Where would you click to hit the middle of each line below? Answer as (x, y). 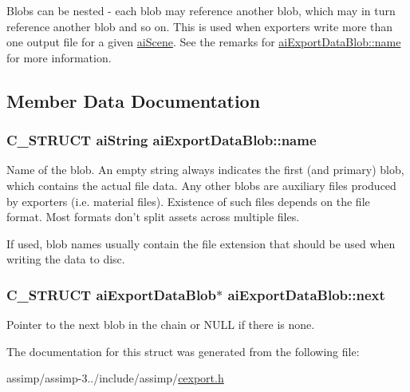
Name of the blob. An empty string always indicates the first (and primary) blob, (205, 170)
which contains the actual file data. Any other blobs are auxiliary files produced (201, 185)
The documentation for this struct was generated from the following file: (183, 351)
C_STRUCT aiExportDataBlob (111, 294)
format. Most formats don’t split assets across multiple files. (153, 217)
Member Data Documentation (134, 100)
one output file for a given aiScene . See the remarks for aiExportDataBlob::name (204, 42)
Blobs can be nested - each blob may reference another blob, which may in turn (201, 10)
